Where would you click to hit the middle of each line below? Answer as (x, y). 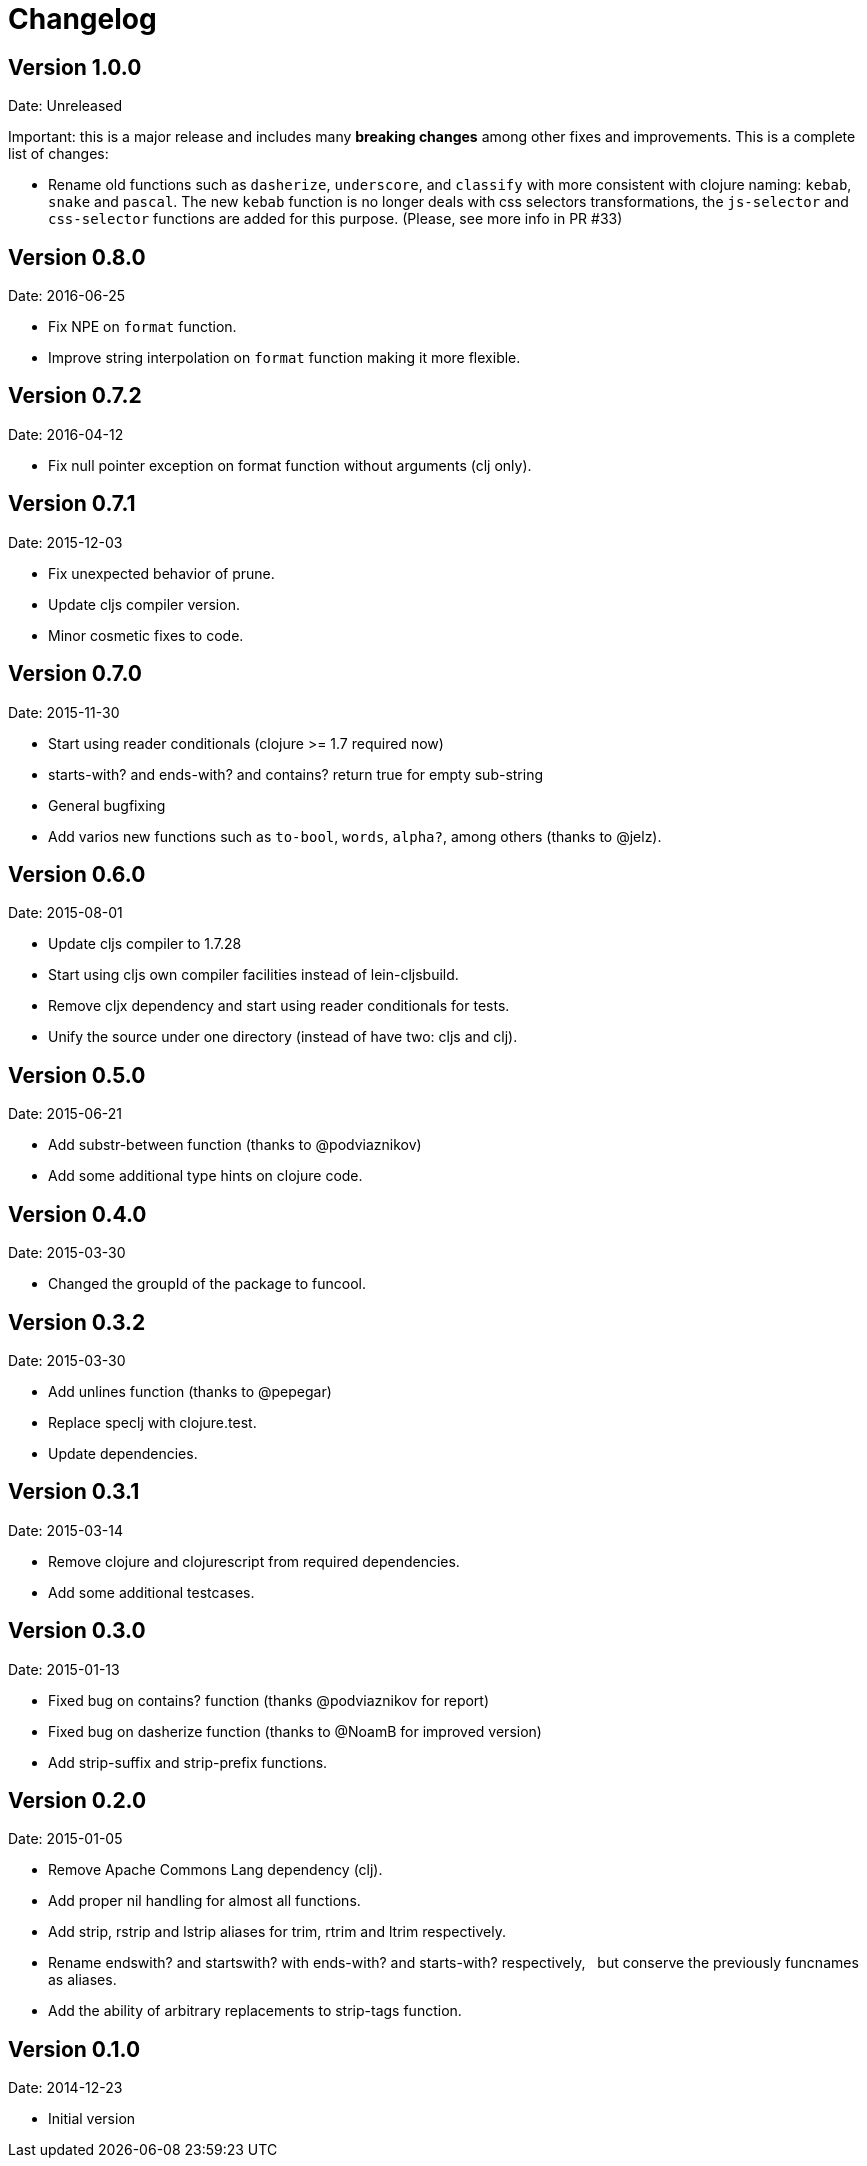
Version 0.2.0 (77, 1801)
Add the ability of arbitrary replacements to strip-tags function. (255, 2011)
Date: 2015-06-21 (65, 1114)
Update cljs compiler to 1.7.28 (145, 944)
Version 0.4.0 (77, 1214)
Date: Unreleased (65, 106)
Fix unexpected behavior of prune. (161, 573)
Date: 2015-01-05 (65, 1839)
